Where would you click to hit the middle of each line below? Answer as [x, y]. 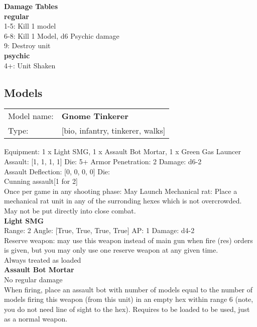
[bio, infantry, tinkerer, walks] [113, 131]
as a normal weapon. [36, 319]
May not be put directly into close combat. [70, 210]
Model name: [31, 116]
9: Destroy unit [27, 45]
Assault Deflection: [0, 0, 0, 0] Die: [57, 171]
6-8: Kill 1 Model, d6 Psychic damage [62, 35]
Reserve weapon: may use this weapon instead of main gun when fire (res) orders [128, 240]
